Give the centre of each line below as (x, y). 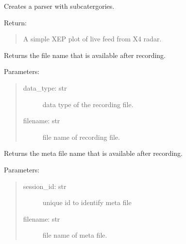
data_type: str (45, 87)
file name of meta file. (75, 235)
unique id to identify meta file (87, 202)
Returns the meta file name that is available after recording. (93, 153)
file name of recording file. (81, 137)
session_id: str (45, 186)
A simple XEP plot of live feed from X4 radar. (92, 39)
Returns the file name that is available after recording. (85, 55)
